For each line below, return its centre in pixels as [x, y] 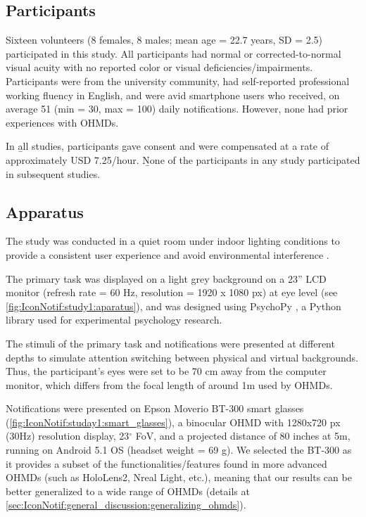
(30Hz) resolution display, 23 [68, 436]
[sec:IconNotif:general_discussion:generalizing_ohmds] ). [126, 505]
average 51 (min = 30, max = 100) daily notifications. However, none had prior [177, 109]
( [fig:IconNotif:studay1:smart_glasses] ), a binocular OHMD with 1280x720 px [173, 422]
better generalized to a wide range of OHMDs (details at [128, 491]
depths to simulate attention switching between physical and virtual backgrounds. [182, 357]
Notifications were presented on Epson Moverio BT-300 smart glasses [155, 408]
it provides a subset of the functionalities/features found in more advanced [166, 463]
